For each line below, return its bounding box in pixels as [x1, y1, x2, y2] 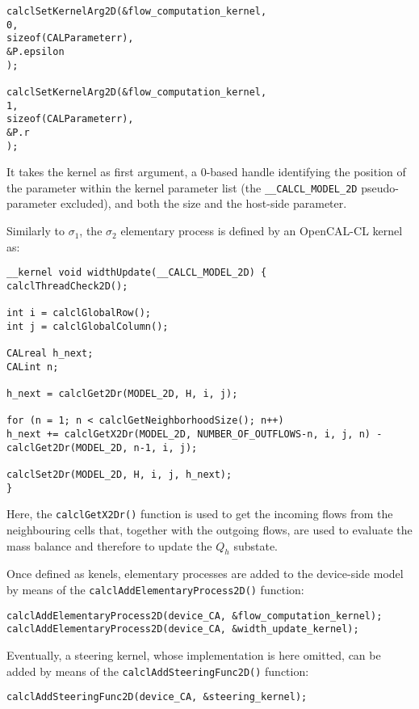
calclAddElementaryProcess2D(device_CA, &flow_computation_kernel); [6, 610, 383, 622]
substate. [233, 537, 279, 554]
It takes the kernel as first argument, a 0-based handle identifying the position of [6, 163, 406, 180]
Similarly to [6, 222, 65, 239]
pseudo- [361, 179, 399, 196]
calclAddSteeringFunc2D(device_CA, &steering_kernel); [6, 691, 308, 703]
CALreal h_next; [6, 348, 94, 360]
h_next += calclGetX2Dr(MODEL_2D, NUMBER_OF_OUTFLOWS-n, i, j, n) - [6, 428, 383, 441]
